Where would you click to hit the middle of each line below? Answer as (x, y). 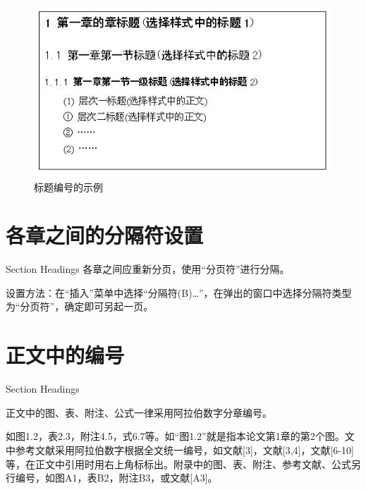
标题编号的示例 (68, 186)
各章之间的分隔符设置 (105, 235)
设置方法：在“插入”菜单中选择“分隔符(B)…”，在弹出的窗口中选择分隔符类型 (179, 292)
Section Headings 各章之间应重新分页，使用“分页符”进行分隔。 (148, 269)
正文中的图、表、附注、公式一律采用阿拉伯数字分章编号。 (139, 412)
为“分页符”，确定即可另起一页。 (80, 306)
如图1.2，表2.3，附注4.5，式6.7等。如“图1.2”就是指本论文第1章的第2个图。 (175, 436)
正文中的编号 (65, 355)
